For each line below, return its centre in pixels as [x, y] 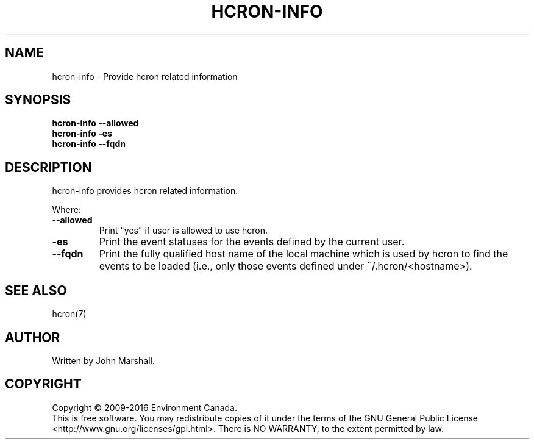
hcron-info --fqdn [89, 144]
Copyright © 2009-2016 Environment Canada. [144, 407]
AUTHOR [33, 337]
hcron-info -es [82, 134]
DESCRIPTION [48, 167]
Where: [66, 210]
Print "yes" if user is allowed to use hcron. [183, 231]
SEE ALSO [36, 290]
